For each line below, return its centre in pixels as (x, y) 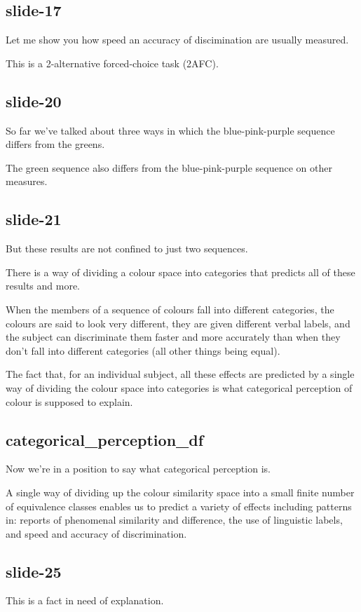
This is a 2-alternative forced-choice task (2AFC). (112, 63)
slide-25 (34, 571)
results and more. (43, 286)
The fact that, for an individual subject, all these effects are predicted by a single (180, 374)
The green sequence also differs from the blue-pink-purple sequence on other (169, 167)
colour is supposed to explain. (69, 401)
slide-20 (34, 101)
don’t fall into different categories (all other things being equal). (143, 350)
